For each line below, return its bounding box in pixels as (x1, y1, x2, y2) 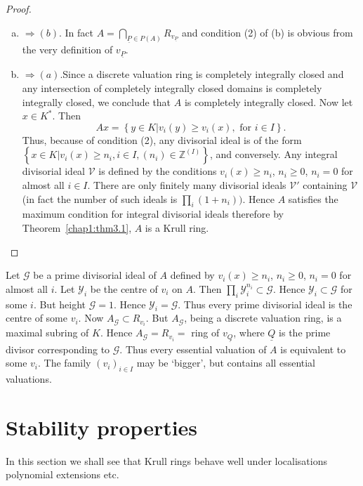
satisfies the (288, 191, 338, 206)
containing (303, 178, 348, 192)
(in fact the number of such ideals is (22, 191, 178, 206)
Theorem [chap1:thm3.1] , (22, 221, 132, 235)
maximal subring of (6, 325, 89, 340)
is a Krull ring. (145, 221, 209, 235)
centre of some (6, 310, 67, 325)
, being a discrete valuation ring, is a (184, 310, 342, 325)
